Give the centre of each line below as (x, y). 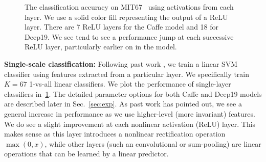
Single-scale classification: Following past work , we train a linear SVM (121, 63)
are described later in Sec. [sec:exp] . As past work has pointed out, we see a (123, 104)
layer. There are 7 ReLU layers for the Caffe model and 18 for (122, 27)
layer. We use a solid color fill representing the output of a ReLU (126, 17)
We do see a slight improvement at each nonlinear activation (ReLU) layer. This (130, 124)
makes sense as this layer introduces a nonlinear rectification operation (115, 134)
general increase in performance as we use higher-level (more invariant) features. (130, 113)
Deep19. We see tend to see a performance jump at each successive (129, 36)
